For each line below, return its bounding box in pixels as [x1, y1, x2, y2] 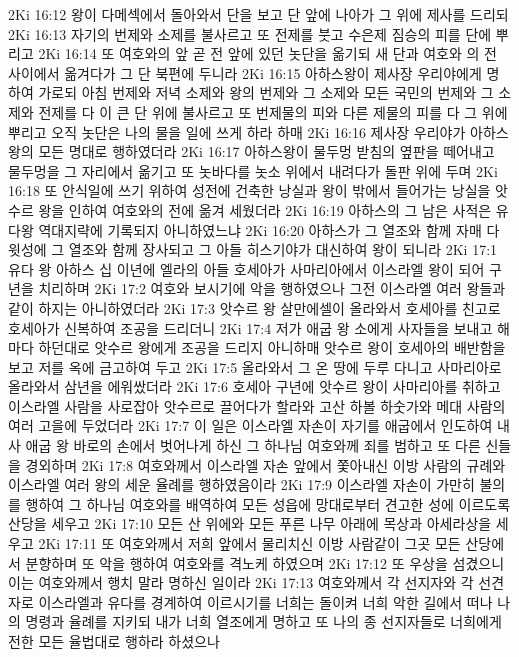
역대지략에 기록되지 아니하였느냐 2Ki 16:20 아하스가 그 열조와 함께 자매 [38, 219, 482, 240]
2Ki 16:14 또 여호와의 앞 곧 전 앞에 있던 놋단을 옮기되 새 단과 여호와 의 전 [38, 43, 497, 64]
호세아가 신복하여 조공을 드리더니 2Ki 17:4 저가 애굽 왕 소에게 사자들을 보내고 [8, 317, 493, 338]
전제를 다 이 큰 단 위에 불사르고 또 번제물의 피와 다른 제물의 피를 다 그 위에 [38, 101, 508, 122]
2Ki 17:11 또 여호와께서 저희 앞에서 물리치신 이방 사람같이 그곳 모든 [38, 533, 461, 554]
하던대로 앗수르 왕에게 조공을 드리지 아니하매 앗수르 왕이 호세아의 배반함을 [38, 337, 506, 358]
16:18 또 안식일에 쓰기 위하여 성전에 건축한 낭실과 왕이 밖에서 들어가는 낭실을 [8, 180, 491, 201]
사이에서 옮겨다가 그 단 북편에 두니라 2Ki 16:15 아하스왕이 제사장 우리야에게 [8, 62, 482, 83]
